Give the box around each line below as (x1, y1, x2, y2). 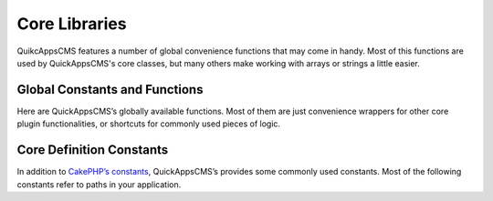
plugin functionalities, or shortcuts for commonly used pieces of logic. (16, 118, 281, 129)
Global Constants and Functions (16, 82, 204, 97)
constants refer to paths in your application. (16, 178, 182, 190)
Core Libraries (16, 14, 127, 34)
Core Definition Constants (16, 142, 169, 158)
